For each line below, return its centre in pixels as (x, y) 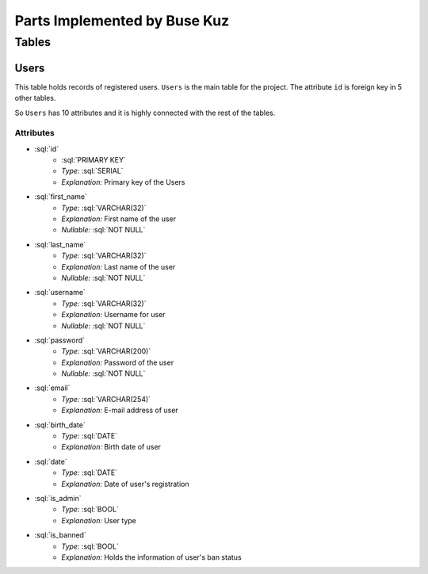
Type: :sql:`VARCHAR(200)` (106, 351)
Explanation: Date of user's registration (125, 484)
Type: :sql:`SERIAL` (92, 171)
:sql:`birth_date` (60, 425)
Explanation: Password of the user (118, 362)
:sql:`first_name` (61, 197)
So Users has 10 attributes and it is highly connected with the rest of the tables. (145, 113)
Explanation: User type (99, 520)
